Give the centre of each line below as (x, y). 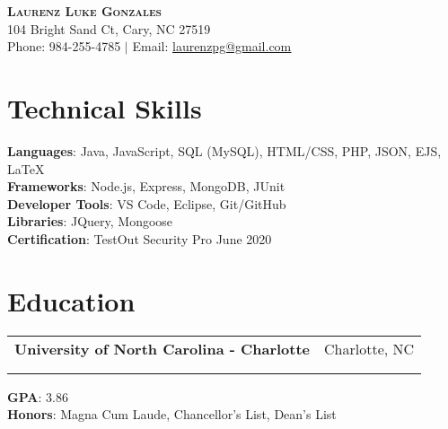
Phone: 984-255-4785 (64, 46)
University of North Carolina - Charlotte (163, 348)
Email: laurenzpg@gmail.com (212, 46)
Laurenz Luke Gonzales (84, 11)
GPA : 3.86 (38, 396)
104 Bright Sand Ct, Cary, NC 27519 (109, 28)
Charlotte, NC (369, 348)
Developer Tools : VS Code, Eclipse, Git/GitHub (147, 203)
